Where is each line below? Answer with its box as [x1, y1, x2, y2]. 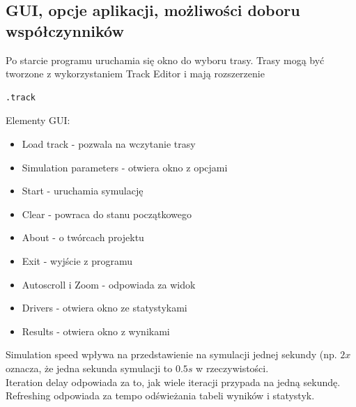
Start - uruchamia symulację [22, 183, 144, 198]
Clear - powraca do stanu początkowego [22, 206, 192, 221]
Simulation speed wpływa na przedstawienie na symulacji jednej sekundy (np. [6, 347, 337, 362]
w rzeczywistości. [196, 360, 269, 375]
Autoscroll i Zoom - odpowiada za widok [22, 277, 196, 291]
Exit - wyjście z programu [22, 253, 133, 268]
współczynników [6, 20, 124, 41]
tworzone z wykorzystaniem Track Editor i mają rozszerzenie [6, 66, 265, 81]
